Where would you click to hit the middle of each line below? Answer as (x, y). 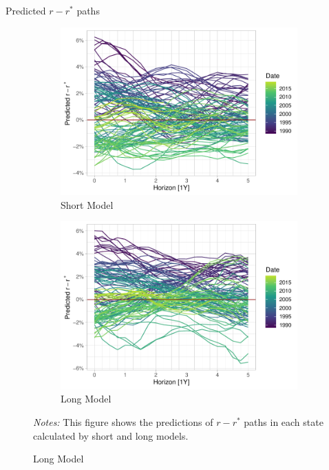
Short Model (87, 204)
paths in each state (284, 421)
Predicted (26, 10)
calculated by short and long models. (111, 435)
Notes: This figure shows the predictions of (123, 421)
